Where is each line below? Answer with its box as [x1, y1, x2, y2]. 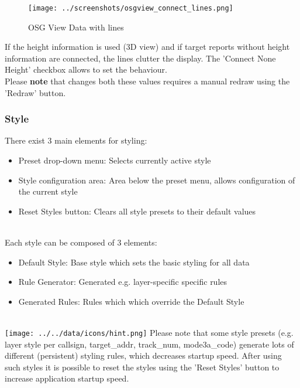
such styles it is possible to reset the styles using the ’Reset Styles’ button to [5, 360, 280, 373]
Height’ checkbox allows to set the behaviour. [5, 63, 167, 76]
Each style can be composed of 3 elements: [5, 236, 157, 248]
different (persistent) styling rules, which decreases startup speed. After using [5, 349, 282, 362]
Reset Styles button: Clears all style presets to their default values [18, 205, 256, 217]
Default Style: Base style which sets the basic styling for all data [18, 256, 250, 268]
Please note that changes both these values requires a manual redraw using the [5, 75, 290, 87]
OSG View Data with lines [28, 21, 124, 33]
